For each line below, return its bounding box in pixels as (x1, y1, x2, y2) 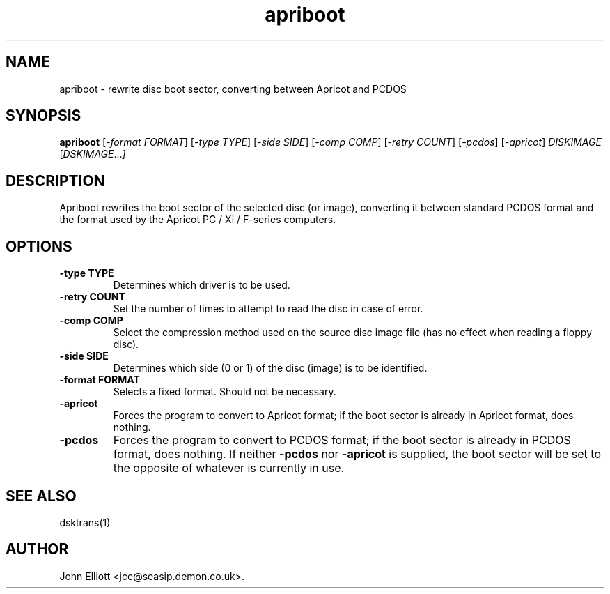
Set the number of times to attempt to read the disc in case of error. (113, 303, 423, 315)
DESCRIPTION (6, 172, 105, 190)
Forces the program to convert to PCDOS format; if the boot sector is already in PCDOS (113, 433, 571, 448)
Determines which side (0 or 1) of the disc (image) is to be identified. (113, 362, 428, 374)
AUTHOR (6, 540, 69, 558)
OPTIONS (6, 237, 72, 255)
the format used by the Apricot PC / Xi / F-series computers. (59, 213, 336, 226)
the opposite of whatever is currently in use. (113, 461, 345, 475)
